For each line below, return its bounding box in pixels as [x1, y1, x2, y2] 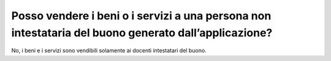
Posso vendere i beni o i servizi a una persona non [11, 9, 272, 22]
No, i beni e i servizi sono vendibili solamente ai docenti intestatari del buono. [11, 47, 207, 54]
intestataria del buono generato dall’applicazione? [11, 26, 273, 39]
